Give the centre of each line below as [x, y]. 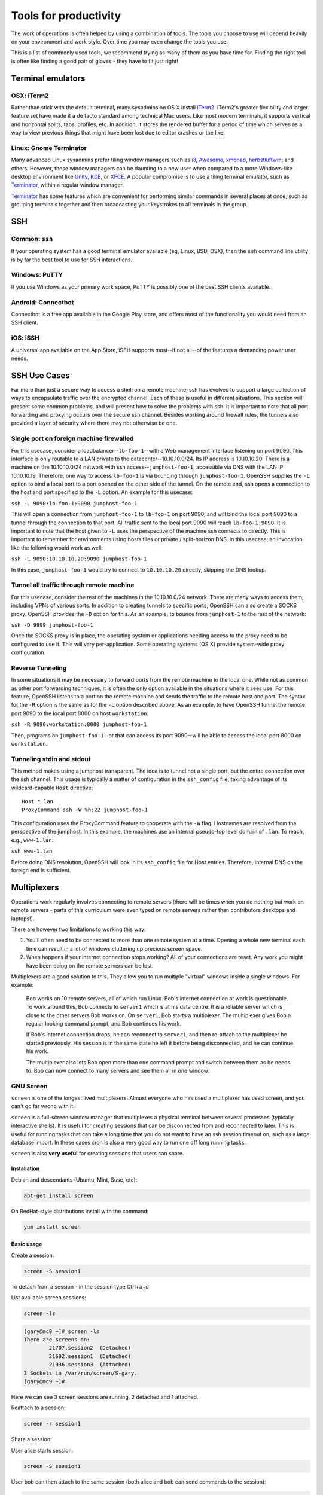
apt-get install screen [59, 1195]
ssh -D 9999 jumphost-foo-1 [52, 625]
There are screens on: [57, 1340]
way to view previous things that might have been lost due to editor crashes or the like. [118, 133]
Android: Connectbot [42, 302]
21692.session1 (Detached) [90, 1356]
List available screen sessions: [49, 1298]
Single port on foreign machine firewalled [72, 438]
